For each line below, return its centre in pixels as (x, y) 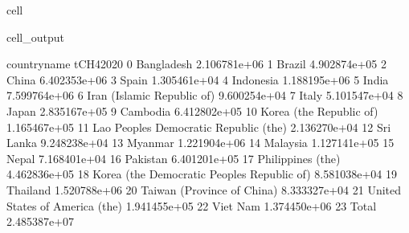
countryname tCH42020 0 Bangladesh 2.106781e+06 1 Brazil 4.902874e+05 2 (197, 64)
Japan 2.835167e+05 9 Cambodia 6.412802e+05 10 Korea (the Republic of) (192, 110)
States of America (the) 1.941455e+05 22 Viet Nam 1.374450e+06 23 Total (192, 205)
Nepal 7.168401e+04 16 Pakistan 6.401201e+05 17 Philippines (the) (174, 158)
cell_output (35, 37)
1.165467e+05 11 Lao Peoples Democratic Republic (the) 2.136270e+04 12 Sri (199, 127)
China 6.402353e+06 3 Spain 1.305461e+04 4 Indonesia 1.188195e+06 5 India (198, 79)
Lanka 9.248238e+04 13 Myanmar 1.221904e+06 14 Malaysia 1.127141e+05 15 (200, 143)
